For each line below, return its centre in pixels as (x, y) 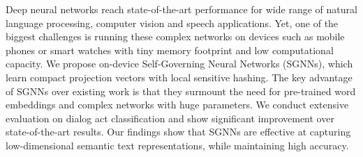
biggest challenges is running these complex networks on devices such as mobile (175, 36)
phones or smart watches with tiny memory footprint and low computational (170, 50)
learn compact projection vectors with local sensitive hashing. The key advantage (179, 77)
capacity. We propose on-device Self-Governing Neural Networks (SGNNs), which (179, 64)
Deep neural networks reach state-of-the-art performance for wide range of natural (181, 9)
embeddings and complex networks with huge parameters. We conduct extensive (177, 105)
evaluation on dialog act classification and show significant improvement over (170, 118)
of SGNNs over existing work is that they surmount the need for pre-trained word (181, 91)
